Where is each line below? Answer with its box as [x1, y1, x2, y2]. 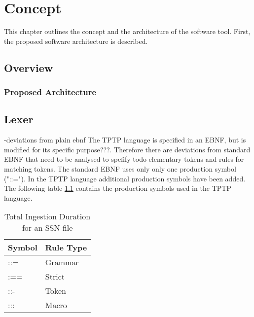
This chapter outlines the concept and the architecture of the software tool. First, [4, 26, 251, 36]
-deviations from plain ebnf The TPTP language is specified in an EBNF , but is [4, 135, 246, 145]
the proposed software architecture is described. [4, 35, 148, 46]
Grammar [45, 256, 79, 268]
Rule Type [45, 242, 87, 253]
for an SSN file [22, 222, 73, 234]
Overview [4, 60, 53, 75]
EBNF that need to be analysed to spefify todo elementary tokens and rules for [4, 154, 244, 164]
